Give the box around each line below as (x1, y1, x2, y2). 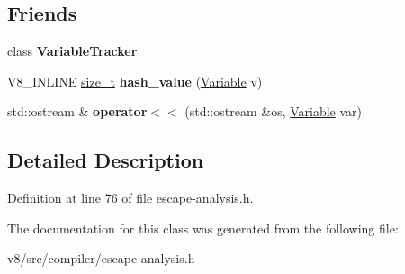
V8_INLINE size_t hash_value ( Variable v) (7, 71, 263, 90)
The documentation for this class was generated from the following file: (7, 218, 399, 237)
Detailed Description (7, 146, 204, 174)
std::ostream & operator (7, 102, 148, 121)
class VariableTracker (7, 41, 138, 60)
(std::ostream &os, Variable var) (184, 102, 363, 121)
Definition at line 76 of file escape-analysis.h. (7, 188, 254, 207)
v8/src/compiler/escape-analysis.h (7, 249, 195, 268)
